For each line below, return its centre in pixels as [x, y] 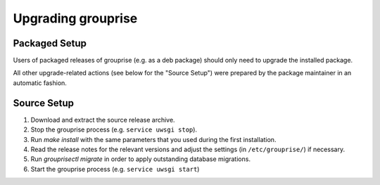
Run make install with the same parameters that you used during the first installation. [153, 139]
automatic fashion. [40, 83]
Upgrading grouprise [75, 18]
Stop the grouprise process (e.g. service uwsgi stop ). [114, 129]
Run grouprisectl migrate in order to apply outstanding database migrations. [141, 159]
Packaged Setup [50, 43]
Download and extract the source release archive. [103, 120]
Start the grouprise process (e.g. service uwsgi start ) [115, 169]
